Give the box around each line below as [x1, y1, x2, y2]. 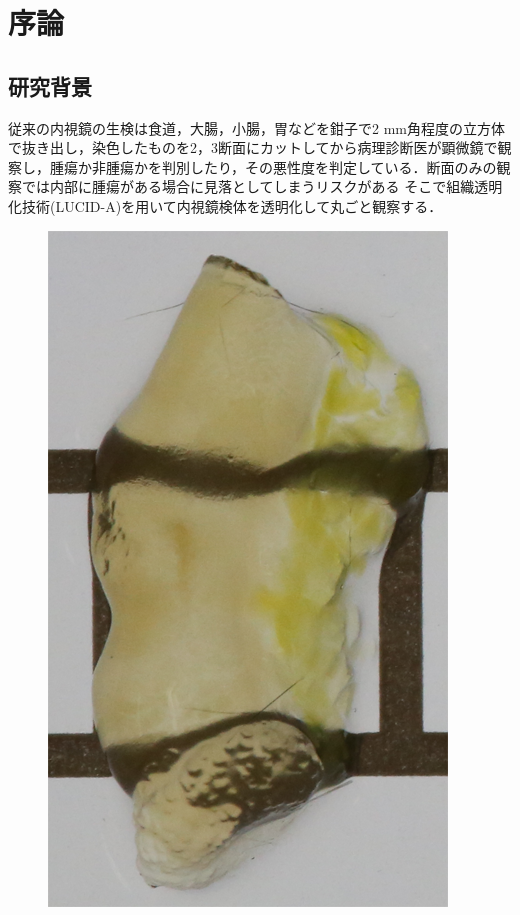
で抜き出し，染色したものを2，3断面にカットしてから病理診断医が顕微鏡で [8, 137, 498, 158]
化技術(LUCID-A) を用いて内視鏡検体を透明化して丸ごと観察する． [8, 195, 443, 216]
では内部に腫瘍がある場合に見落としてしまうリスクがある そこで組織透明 [21, 176, 503, 197]
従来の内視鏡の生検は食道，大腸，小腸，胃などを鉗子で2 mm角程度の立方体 [8, 117, 505, 138]
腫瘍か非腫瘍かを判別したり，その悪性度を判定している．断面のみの [49, 156, 497, 177]
